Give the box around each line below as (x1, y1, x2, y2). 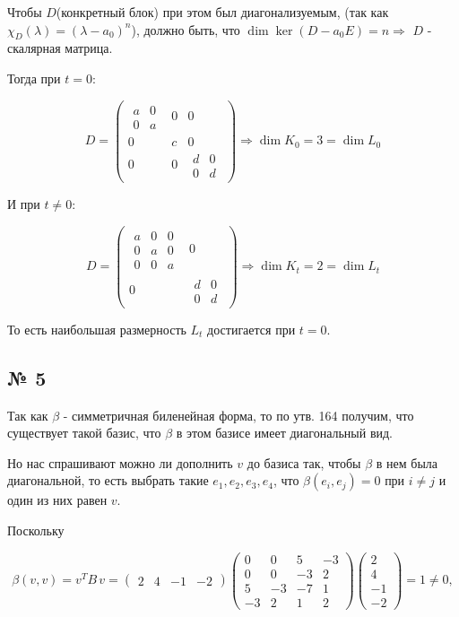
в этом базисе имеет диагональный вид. (176, 423, 394, 442)
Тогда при (7, 68, 61, 87)
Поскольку (7, 520, 65, 539)
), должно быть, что (131, 20, 240, 39)
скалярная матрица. (7, 39, 113, 57)
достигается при (207, 319, 296, 338)
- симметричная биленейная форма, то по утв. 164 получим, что (63, 405, 414, 424)
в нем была (376, 453, 438, 472)
